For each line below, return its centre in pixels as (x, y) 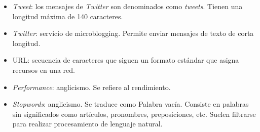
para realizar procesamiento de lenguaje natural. (87, 124)
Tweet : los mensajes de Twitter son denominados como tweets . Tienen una (127, 6)
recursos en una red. (44, 70)
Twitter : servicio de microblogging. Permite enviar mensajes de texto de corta (133, 33)
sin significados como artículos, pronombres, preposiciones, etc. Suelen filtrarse (134, 114)
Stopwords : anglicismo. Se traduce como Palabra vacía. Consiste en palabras (131, 104)
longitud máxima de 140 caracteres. (68, 16)
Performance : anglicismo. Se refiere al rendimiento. (91, 87)
